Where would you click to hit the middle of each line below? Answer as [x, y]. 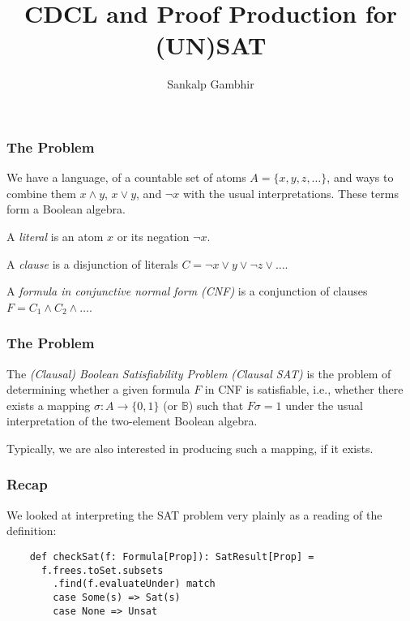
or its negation [153, 236]
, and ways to [360, 177]
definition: [32, 530]
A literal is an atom [55, 236]
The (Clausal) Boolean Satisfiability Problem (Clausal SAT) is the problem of [199, 373]
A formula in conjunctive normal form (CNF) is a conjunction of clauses [187, 291]
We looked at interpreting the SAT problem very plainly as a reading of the [194, 514]
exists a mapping [49, 405]
